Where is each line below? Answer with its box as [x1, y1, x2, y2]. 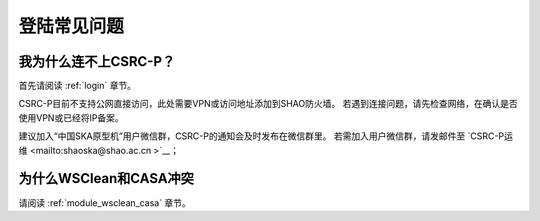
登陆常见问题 [18, 15, 125, 37]
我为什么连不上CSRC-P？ [18, 53, 176, 70]
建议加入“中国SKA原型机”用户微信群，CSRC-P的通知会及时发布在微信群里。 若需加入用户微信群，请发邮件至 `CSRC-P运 [18, 130, 514, 142]
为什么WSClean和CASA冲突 [18, 170, 195, 187]
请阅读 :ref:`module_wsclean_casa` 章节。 [18, 196, 192, 209]
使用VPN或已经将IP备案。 [18, 111, 124, 124]
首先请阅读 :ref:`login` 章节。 [18, 80, 137, 92]
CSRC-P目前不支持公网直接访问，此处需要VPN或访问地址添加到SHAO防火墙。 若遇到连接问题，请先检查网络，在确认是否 [18, 98, 519, 110]
